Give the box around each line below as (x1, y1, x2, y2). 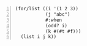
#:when (45, 17, 62, 23)
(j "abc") (45, 11, 70, 18)
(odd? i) (45, 22, 68, 28)
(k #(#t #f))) (45, 28, 81, 34)
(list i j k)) (20, 34, 57, 40)
